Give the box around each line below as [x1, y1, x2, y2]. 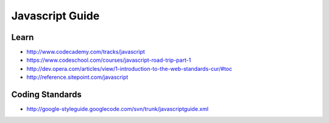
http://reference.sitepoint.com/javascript [26, 73, 129, 81]
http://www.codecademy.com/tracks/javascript [26, 48, 146, 56]
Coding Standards [11, 90, 82, 100]
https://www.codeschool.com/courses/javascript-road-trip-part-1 [26, 56, 191, 64]
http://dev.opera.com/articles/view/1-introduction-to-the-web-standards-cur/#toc [26, 65, 233, 72]
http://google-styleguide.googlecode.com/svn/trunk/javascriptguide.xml [26, 105, 209, 113]
